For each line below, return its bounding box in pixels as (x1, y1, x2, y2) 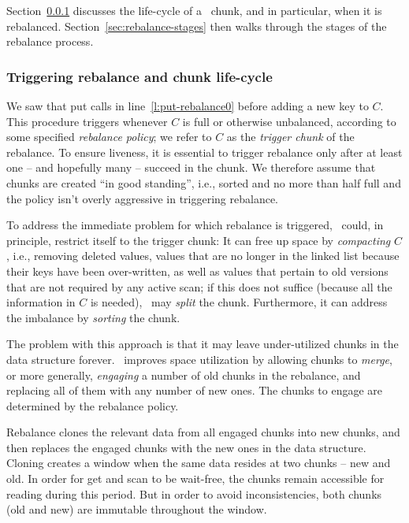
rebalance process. (6, 33, 94, 50)
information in (6, 294, 76, 310)
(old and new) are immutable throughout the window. (6, 501, 267, 517)
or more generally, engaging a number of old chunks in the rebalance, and (6, 366, 361, 383)
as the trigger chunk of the (226, 128, 355, 145)
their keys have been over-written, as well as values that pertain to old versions (6, 262, 389, 279)
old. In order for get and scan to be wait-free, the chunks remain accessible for (6, 470, 385, 487)
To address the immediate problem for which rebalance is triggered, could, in (6, 217, 384, 233)
